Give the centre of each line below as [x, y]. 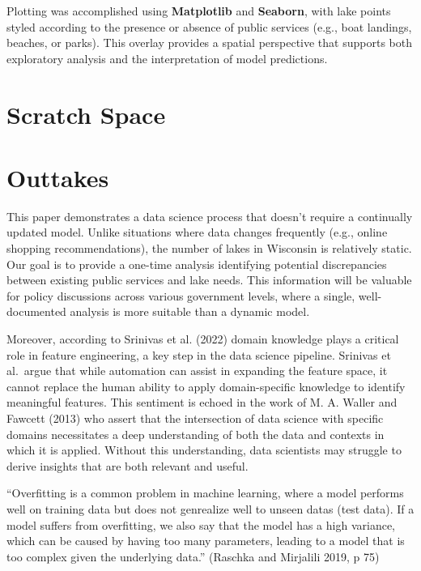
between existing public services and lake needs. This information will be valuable [209, 280]
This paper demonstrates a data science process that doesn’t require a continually [210, 216]
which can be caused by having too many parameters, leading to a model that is [206, 541]
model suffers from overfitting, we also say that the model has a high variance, [201, 524]
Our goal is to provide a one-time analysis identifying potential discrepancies [197, 264]
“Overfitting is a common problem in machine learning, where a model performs [205, 493]
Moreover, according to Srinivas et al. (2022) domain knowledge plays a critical [203, 339]
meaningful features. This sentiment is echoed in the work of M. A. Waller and [202, 402]
